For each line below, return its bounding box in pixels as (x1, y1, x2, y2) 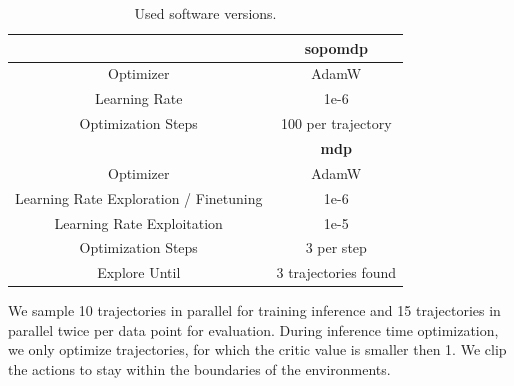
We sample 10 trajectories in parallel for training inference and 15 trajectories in (8, 300, 501, 321)
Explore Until (97, 262, 181, 283)
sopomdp (304, 37, 368, 58)
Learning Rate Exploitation (54, 212, 223, 233)
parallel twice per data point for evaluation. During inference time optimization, (8, 319, 499, 340)
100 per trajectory (280, 113, 392, 134)
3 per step (305, 237, 367, 258)
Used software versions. (134, 3, 277, 23)
